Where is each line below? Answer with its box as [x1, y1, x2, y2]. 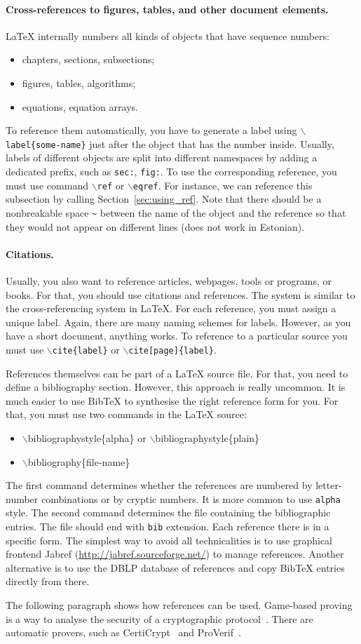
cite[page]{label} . [128, 342, 217, 356]
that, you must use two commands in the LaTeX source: [6, 407, 247, 422]
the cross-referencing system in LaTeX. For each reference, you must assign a [6, 301, 336, 316]
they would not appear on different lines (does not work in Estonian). [6, 219, 305, 234]
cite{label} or [52, 342, 120, 356]
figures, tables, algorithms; [22, 75, 136, 90]
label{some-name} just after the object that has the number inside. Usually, [6, 136, 334, 151]
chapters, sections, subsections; [22, 52, 155, 67]
